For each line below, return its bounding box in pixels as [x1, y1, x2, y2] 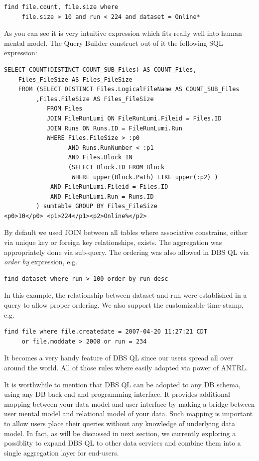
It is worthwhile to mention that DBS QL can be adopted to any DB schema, [4, 379, 241, 389]
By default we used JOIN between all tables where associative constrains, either [4, 227, 248, 237]
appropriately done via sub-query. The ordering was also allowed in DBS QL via [4, 246, 249, 257]
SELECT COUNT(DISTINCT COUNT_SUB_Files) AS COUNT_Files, [4, 66, 197, 73]
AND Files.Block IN [68, 154, 132, 161]
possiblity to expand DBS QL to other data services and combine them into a [4, 438, 241, 448]
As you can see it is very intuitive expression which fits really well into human [4, 28, 242, 38]
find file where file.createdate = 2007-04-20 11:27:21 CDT [4, 328, 208, 336]
